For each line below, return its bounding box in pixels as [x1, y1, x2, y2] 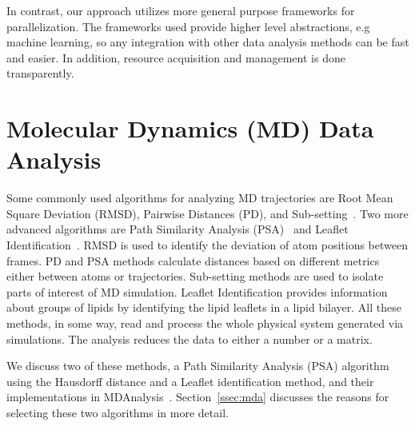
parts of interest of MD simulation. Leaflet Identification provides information [6, 283, 388, 300]
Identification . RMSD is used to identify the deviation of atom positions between [6, 237, 408, 253]
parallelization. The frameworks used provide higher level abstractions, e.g [6, 18, 370, 34]
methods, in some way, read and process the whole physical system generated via [6, 315, 404, 332]
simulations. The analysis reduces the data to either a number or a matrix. [6, 330, 373, 347]
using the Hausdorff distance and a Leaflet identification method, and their [6, 372, 374, 389]
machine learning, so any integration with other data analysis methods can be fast [6, 34, 409, 50]
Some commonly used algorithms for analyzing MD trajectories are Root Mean [6, 189, 393, 206]
